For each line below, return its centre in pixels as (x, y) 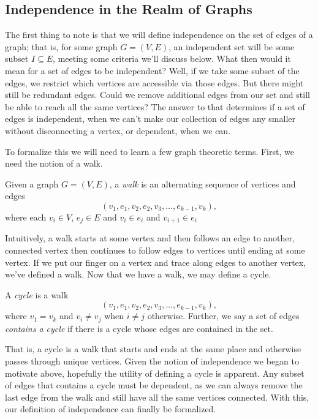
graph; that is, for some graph (61, 46)
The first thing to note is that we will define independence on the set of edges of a (159, 35)
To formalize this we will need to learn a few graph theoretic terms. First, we (150, 151)
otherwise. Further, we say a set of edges (223, 316)
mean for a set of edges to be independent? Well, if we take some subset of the (152, 70)
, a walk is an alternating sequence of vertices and (203, 183)
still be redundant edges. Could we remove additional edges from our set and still (157, 95)
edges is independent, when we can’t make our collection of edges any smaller (150, 119)
